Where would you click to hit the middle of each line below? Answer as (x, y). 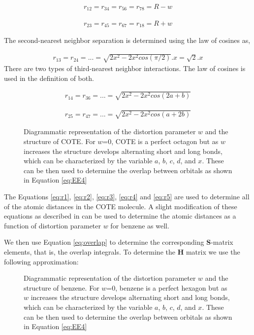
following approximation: (41, 261)
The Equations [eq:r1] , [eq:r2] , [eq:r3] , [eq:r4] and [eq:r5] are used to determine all (127, 197)
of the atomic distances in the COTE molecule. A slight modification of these (121, 206)
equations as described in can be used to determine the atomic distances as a (120, 216)
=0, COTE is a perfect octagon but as (160, 141)
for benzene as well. (140, 225)
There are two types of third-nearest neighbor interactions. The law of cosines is (125, 68)
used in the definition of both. (49, 78)
